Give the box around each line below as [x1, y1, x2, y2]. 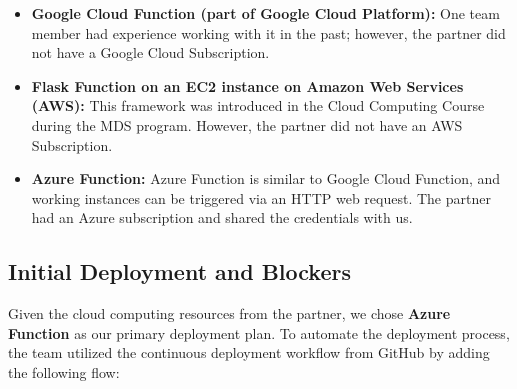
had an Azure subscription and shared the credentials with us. [31, 207, 413, 228]
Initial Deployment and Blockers [8, 256, 351, 287]
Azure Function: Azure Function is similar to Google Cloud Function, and [31, 168, 501, 189]
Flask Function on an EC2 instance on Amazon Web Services [31, 75, 464, 96]
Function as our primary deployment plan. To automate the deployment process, [8, 322, 510, 343]
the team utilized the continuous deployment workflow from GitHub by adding [8, 342, 490, 363]
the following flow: [8, 361, 120, 382]
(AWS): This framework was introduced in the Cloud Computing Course [31, 95, 485, 116]
